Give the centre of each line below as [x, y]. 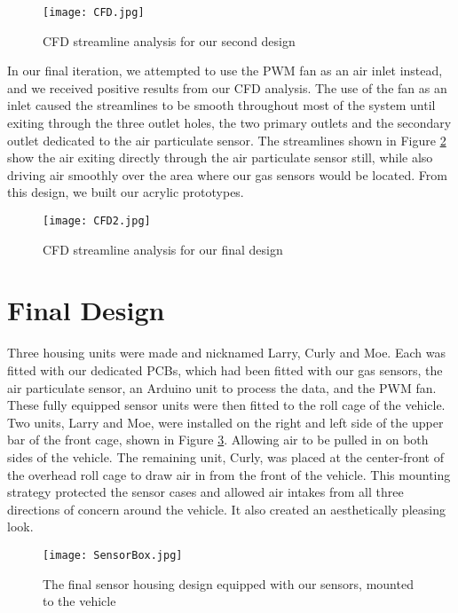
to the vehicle [79, 601]
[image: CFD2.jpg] [97, 221]
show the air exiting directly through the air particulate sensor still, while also [220, 157]
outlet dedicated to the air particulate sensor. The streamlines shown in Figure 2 [227, 140]
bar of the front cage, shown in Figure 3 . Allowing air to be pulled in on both [218, 440]
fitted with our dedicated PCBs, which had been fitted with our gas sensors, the [225, 369]
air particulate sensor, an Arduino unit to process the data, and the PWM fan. [222, 387]
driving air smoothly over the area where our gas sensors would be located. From [227, 174]
